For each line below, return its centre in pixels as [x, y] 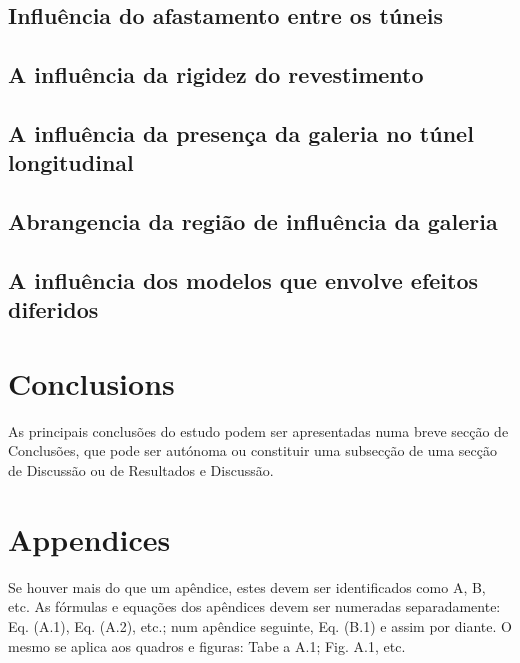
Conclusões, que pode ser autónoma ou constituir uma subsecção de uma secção [253, 450]
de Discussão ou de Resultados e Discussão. [141, 470]
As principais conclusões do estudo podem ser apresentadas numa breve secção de [258, 430]
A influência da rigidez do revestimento [216, 74]
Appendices [89, 538]
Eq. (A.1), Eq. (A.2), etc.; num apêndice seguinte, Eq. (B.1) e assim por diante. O [260, 625]
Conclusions [91, 382]
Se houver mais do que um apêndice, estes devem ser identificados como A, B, [247, 586]
